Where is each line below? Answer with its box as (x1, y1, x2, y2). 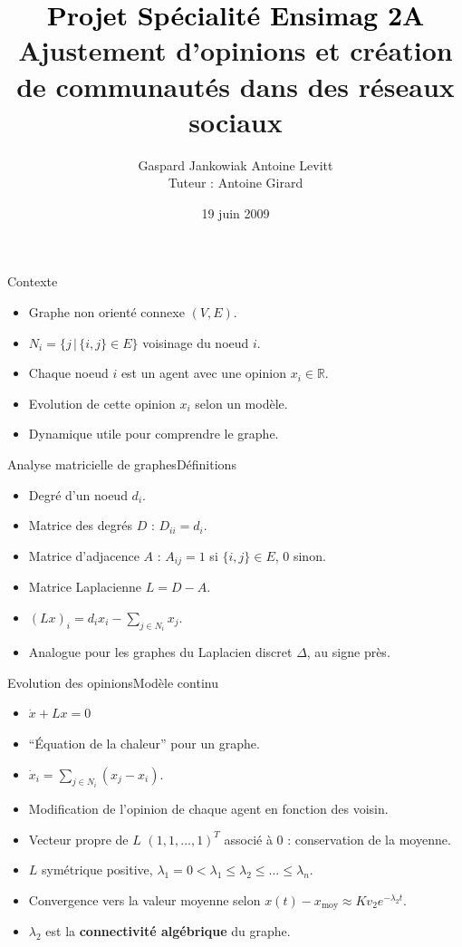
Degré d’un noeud (28, 485, 128, 504)
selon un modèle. (195, 393, 288, 412)
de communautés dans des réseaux (16, 67, 455, 104)
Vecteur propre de (28, 829, 129, 848)
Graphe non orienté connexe (28, 303, 185, 322)
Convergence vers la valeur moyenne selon (28, 890, 261, 909)
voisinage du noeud (142, 333, 249, 352)
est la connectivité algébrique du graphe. (45, 922, 291, 941)
